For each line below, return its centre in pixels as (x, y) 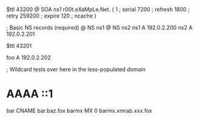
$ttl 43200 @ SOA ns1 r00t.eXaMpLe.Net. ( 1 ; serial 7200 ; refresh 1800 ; (98, 9)
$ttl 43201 (19, 46)
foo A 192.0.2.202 (29, 57)
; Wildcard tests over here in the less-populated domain (76, 69)
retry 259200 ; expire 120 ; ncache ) (51, 16)
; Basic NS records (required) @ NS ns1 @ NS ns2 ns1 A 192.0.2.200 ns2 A (100, 28)
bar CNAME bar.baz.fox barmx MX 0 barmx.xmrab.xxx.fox (79, 110)
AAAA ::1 (30, 94)
